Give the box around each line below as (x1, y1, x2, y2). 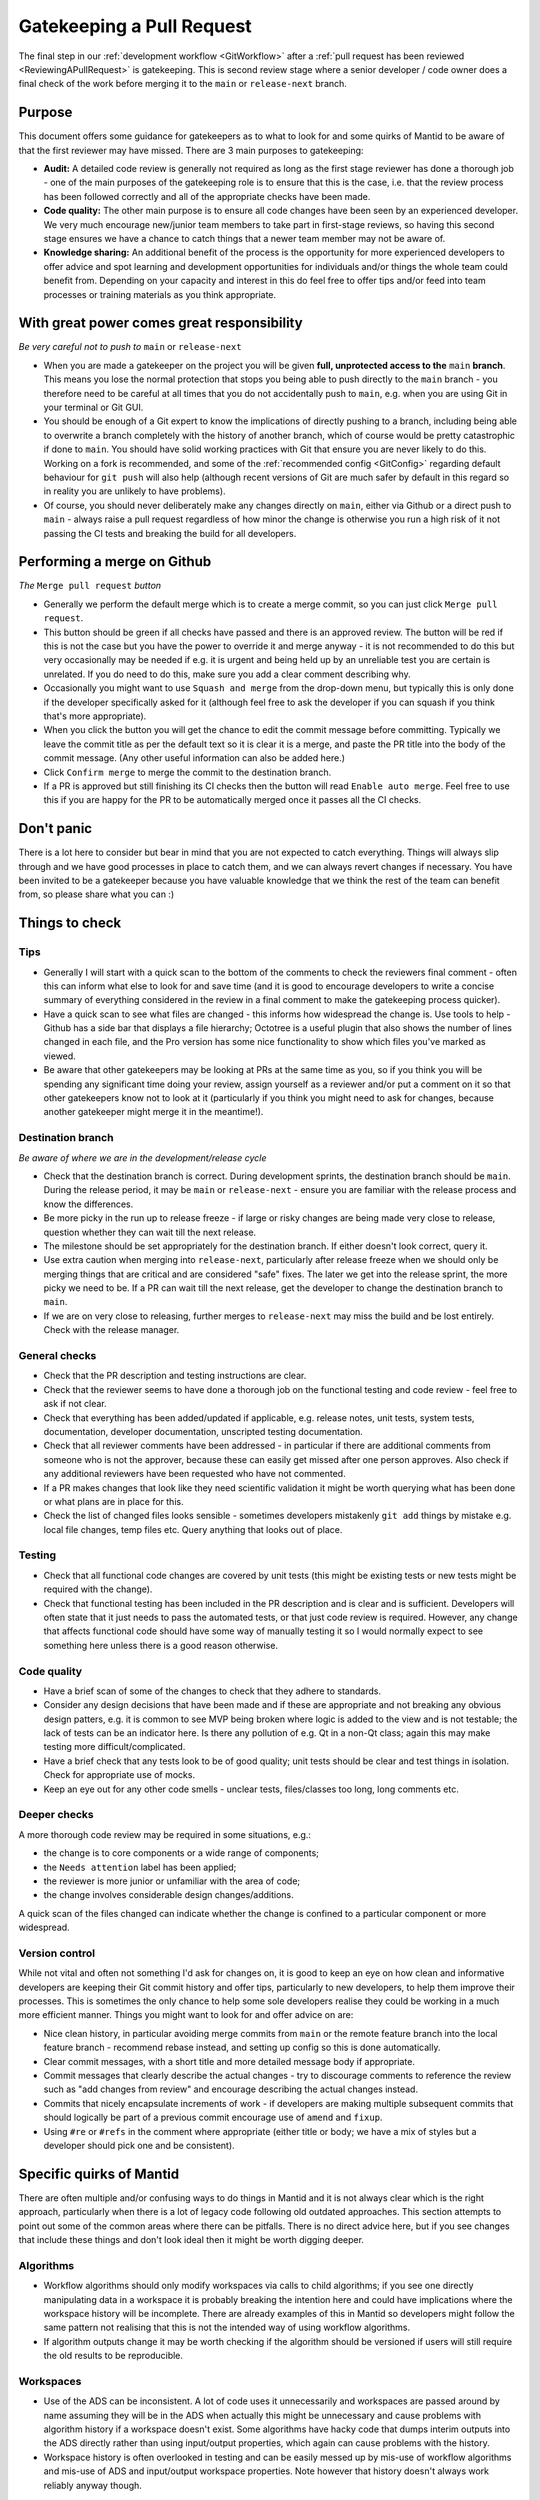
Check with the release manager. (43, 1324, 180, 1336)
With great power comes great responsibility (18, 315, 304, 332)
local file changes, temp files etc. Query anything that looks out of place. (43, 1523, 343, 1535)
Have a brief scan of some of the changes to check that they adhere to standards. (43, 1685, 382, 1697)
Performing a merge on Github (18, 553, 212, 570)
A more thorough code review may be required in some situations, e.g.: (18, 1828, 312, 1840)
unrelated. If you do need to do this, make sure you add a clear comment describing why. (43, 668, 412, 680)
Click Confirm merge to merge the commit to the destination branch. (43, 766, 332, 778)
